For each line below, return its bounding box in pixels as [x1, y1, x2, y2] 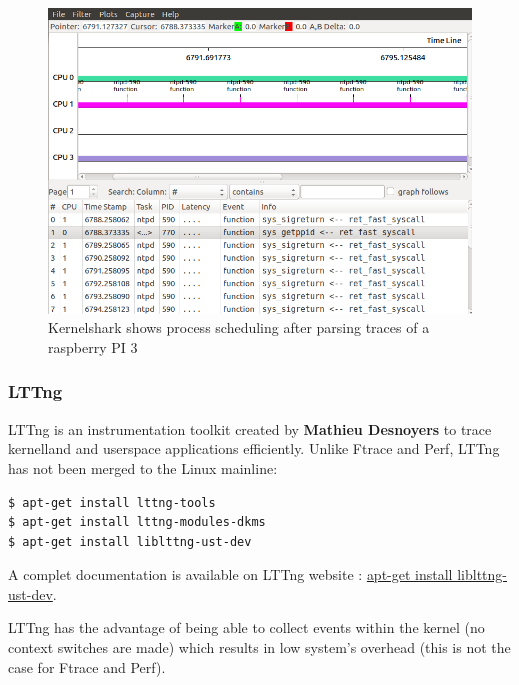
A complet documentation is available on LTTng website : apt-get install [8, 564, 453, 585]
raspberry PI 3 [48, 336, 138, 357]
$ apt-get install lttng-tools [8, 495, 216, 510]
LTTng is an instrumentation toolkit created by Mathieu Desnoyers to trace [8, 418, 492, 439]
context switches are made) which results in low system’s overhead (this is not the [8, 637, 511, 658]
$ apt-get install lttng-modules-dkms [8, 515, 266, 530]
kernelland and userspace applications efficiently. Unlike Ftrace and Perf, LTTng [8, 438, 500, 459]
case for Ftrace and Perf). [8, 656, 166, 677]
